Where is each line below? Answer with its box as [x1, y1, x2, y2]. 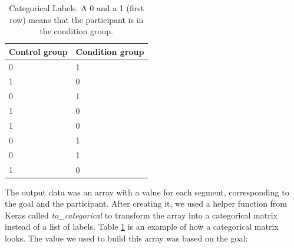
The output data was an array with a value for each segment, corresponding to [5, 185, 289, 198]
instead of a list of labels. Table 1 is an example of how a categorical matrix [5, 220, 279, 233]
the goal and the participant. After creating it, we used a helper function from [5, 197, 288, 210]
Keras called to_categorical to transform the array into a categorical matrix [5, 208, 278, 221]
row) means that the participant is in [9, 13, 144, 25]
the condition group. [39, 25, 113, 37]
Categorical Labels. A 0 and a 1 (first [9, 2, 144, 14]
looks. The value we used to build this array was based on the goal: [5, 232, 248, 244]
